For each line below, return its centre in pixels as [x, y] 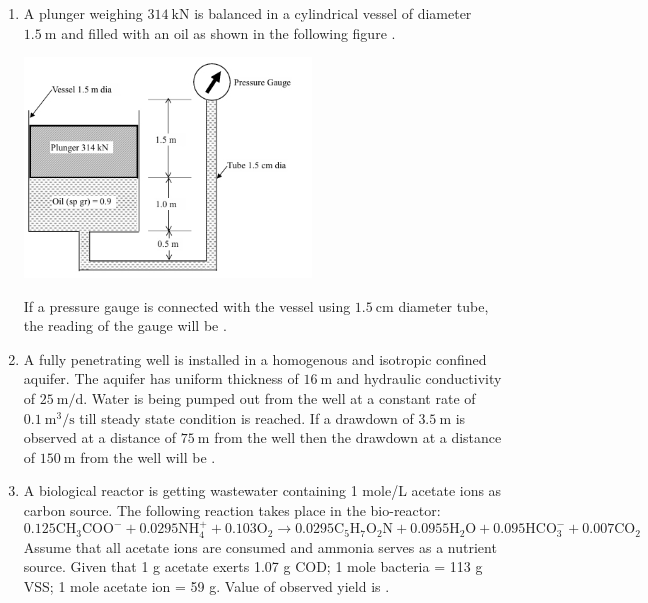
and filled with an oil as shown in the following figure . [228, 32]
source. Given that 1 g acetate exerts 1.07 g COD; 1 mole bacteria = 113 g [253, 566]
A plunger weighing [83, 13]
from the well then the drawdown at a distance [358, 437]
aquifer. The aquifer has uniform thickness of [161, 378]
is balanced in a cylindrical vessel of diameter [333, 13]
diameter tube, [443, 305]
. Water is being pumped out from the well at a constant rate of [279, 398]
